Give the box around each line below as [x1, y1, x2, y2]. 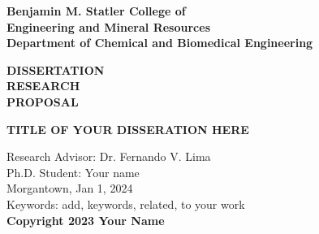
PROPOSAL [6, 93, 79, 110]
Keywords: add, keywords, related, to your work [6, 195, 245, 212]
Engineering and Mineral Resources [6, 18, 210, 35]
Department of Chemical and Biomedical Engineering [6, 34, 313, 51]
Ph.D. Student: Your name [6, 163, 140, 180]
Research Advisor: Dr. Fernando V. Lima [6, 148, 211, 165]
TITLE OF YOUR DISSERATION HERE [6, 120, 249, 137]
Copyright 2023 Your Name [6, 211, 165, 228]
